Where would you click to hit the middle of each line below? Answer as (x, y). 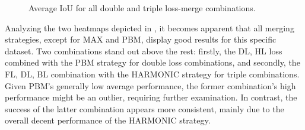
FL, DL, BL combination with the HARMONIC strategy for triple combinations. (152, 74)
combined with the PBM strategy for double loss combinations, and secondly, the (152, 62)
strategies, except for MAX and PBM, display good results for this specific (141, 39)
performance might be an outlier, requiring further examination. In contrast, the (151, 97)
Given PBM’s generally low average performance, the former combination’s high (150, 85)
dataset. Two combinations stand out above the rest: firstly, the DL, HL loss (144, 51)
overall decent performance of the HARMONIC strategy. (108, 120)
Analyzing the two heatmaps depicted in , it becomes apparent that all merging (150, 27)
